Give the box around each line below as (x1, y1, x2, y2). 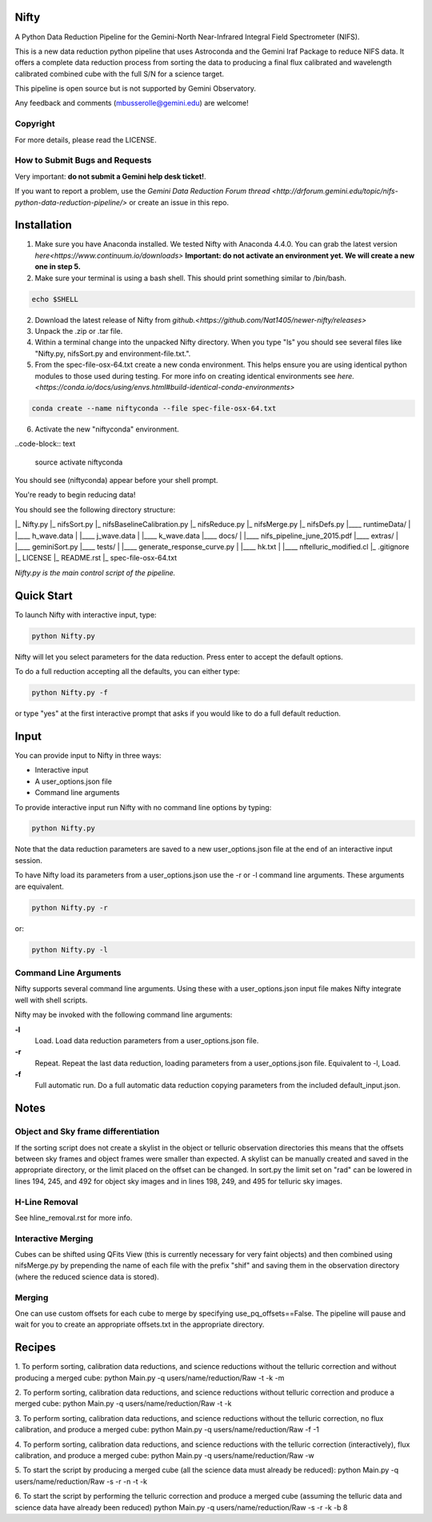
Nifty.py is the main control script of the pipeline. (14, 568, 176, 577)
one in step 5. (34, 262, 82, 271)
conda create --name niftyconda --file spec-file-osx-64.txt (31, 404, 277, 412)
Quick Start (14, 588, 73, 602)
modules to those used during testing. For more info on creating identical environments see (34, 371, 336, 380)
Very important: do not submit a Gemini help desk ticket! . (14, 171, 207, 181)
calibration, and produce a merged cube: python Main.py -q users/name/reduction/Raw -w (14, 1451, 315, 1460)
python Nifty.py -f (31, 689, 108, 697)
